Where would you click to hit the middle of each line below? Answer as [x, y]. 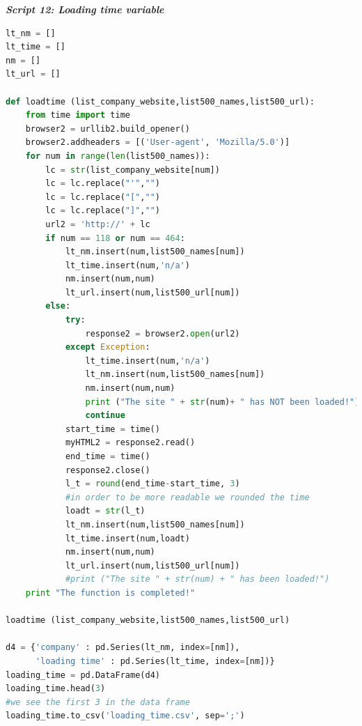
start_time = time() [112, 429]
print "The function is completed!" [110, 593]
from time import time [78, 115]
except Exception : [108, 347]
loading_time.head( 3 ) [56, 689]
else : [58, 306]
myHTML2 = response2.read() [130, 443]
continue [105, 416]
